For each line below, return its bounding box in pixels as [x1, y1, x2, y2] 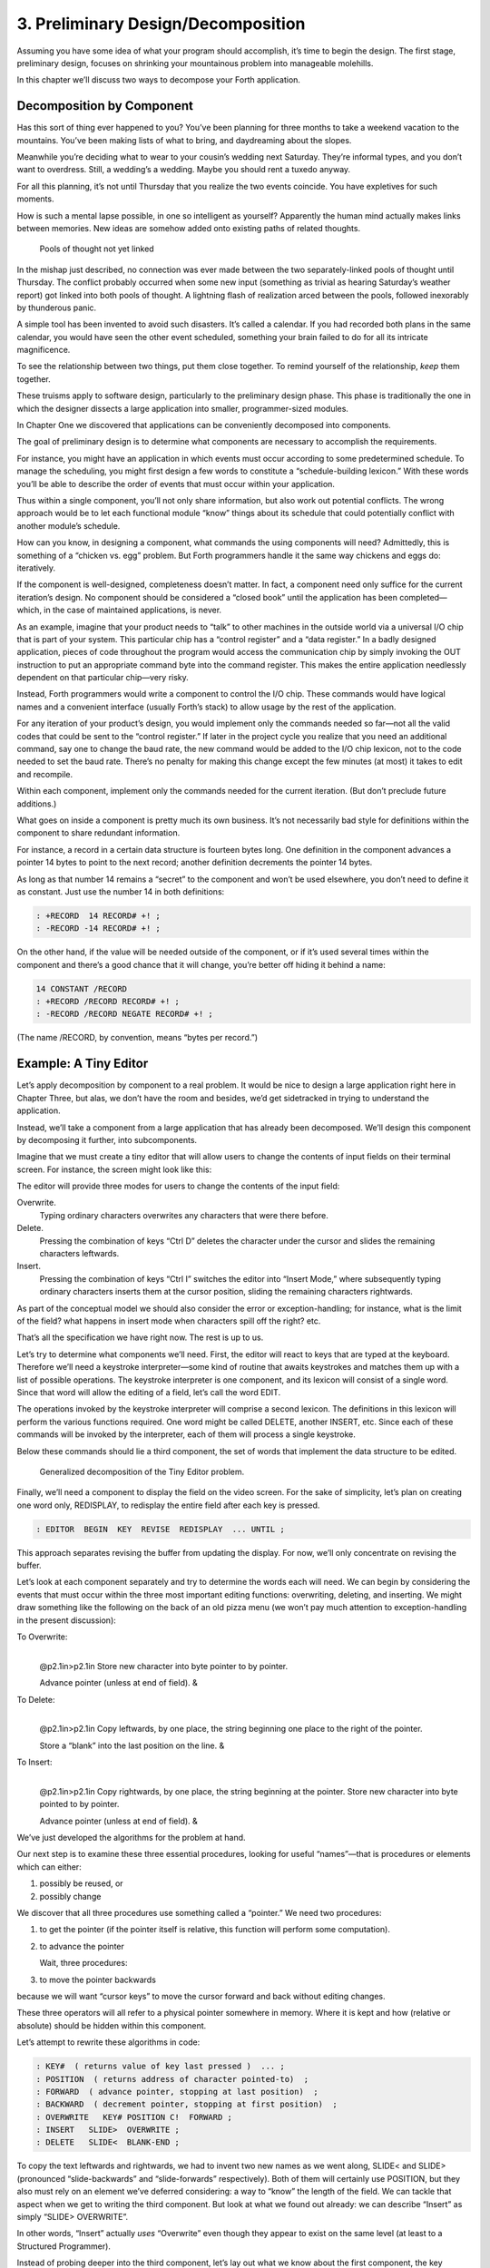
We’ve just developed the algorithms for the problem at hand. [16, 1833, 246, 1843]
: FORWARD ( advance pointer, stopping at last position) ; [35, 2087, 318, 2097]
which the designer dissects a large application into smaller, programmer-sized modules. [16, 403, 349, 414]
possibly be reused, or [39, 1878, 123, 1889]
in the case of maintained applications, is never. [44, 604, 222, 616]
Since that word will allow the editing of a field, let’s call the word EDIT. [16, 1386, 281, 1397]
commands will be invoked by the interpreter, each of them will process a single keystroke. [16, 1429, 356, 1440]
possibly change [39, 1891, 102, 1901]
